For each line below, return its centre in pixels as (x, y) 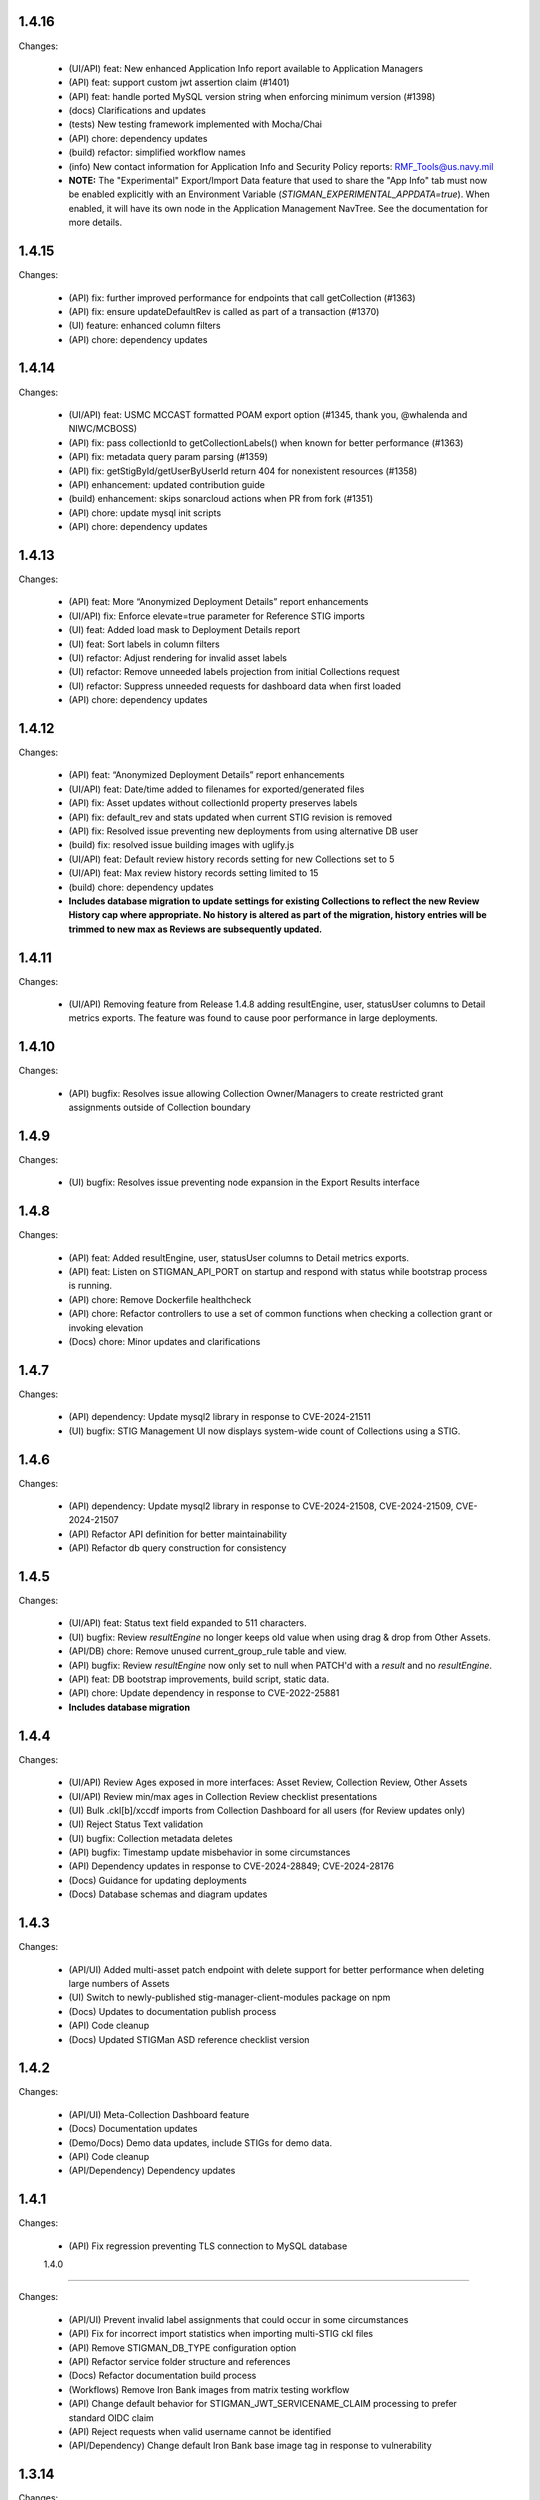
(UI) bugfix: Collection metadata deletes (151, 1838)
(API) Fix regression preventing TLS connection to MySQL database (208, 2246)
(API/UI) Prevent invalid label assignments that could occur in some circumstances (238, 2319)
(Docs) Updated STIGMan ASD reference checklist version (189, 2039)
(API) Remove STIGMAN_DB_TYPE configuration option (182, 2347)
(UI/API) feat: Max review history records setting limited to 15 (193, 873)
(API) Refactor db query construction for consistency (177, 1548)
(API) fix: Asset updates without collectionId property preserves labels (213, 803)
